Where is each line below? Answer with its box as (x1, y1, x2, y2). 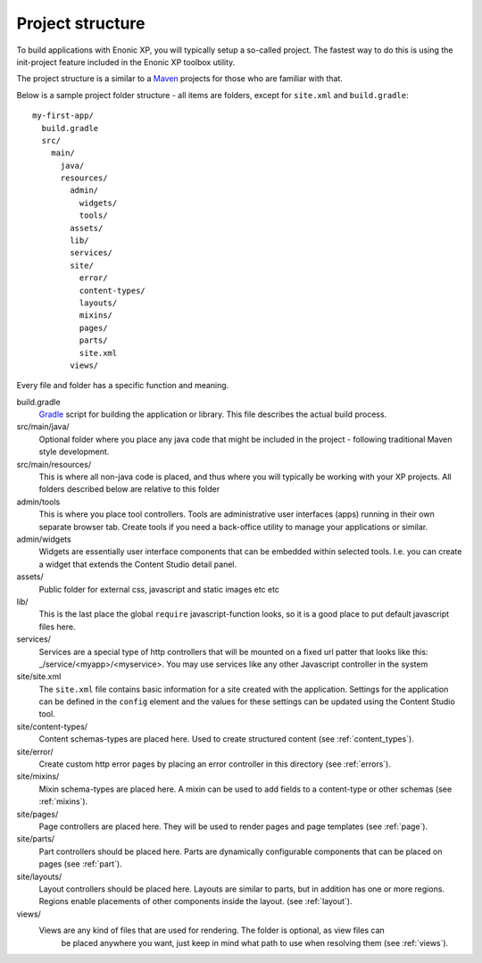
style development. (38, 446, 110, 457)
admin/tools (16, 496, 61, 507)
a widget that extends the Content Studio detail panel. (38, 559, 237, 569)
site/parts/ (16, 834, 55, 844)
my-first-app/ (32, 111, 94, 120)
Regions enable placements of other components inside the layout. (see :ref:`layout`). (38, 896, 353, 907)
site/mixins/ (16, 771, 60, 782)
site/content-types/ (16, 721, 88, 732)
